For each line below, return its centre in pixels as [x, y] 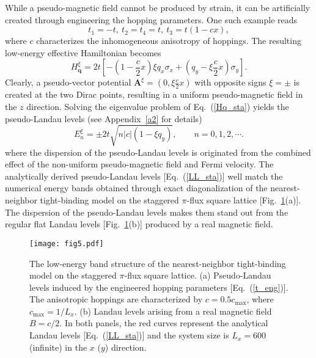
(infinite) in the [58, 347]
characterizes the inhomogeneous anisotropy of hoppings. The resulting [169, 41]
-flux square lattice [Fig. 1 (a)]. [244, 200]
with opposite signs [230, 82]
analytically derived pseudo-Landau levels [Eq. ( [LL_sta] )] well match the [144, 176]
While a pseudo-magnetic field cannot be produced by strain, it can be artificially [158, 7]
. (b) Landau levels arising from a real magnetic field [173, 311]
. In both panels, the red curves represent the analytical [164, 323]
